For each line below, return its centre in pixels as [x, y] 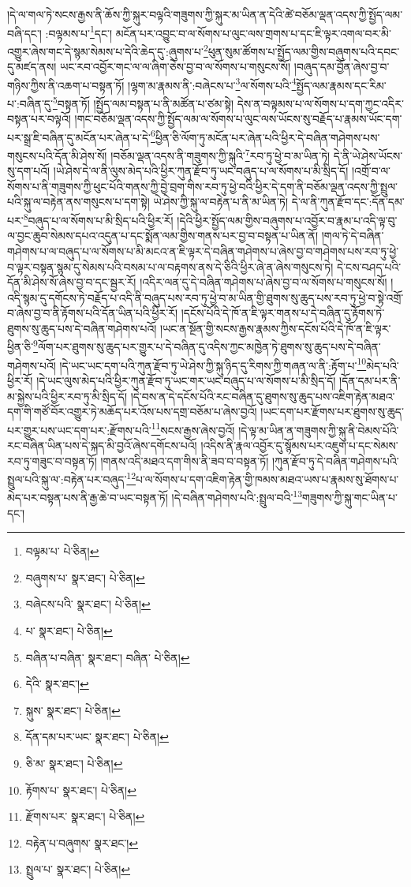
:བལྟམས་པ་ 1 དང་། [79, 32]
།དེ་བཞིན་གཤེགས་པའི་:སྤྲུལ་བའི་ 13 [237, 496]
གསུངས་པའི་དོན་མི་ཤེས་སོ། [57, 155]
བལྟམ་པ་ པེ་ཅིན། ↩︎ [62, 551]
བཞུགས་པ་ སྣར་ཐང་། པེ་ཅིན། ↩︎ [85, 577]
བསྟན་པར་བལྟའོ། [39, 119]
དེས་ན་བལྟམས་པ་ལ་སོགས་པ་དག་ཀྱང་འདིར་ [320, 103]
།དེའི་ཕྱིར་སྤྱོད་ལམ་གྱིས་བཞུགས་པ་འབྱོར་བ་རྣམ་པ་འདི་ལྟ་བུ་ [287, 220]
